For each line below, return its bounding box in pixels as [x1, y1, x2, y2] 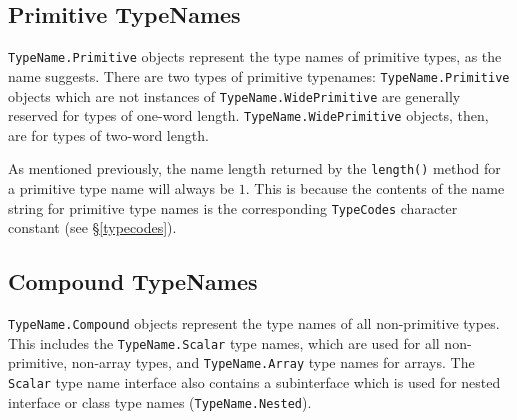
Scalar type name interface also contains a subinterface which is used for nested [8, 372, 501, 393]
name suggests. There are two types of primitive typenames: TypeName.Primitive [8, 65, 510, 86]
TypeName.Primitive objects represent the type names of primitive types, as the [8, 46, 502, 67]
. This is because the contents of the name [245, 178, 505, 199]
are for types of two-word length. [8, 124, 209, 145]
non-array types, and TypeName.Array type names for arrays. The [71, 352, 475, 373]
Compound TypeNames [8, 266, 258, 297]
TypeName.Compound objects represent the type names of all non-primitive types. [8, 313, 500, 334]
